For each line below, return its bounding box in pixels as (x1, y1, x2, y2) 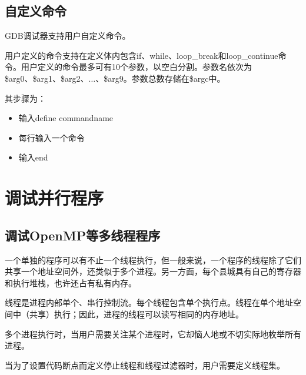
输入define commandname (18, 112, 114, 124)
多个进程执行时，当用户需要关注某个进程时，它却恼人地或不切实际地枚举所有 (5, 327, 301, 340)
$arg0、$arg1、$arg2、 (5, 72, 89, 84)
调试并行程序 (5, 186, 104, 210)
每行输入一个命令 (18, 131, 85, 143)
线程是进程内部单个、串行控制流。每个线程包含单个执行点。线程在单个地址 (5, 296, 293, 309)
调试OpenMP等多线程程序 (5, 226, 161, 244)
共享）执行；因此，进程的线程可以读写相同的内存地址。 (29, 307, 244, 320)
